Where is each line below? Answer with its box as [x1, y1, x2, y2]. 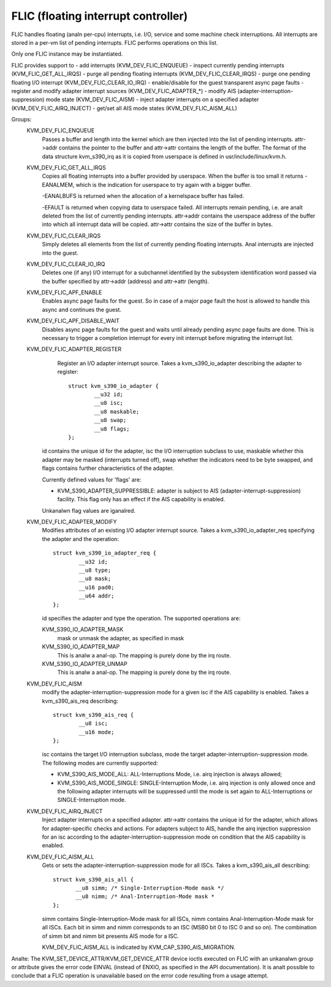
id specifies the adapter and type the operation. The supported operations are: [42, 615, 241, 622]
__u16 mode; [78, 728, 115, 735]
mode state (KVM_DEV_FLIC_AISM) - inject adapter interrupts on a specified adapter [45, 96, 259, 104]
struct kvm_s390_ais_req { [53, 711, 134, 718]
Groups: [11, 116, 32, 123]
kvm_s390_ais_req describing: [42, 697, 119, 705]
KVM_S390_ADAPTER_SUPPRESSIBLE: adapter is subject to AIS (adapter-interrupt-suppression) [57, 487, 301, 494]
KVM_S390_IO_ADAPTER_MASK [42, 626, 124, 633]
